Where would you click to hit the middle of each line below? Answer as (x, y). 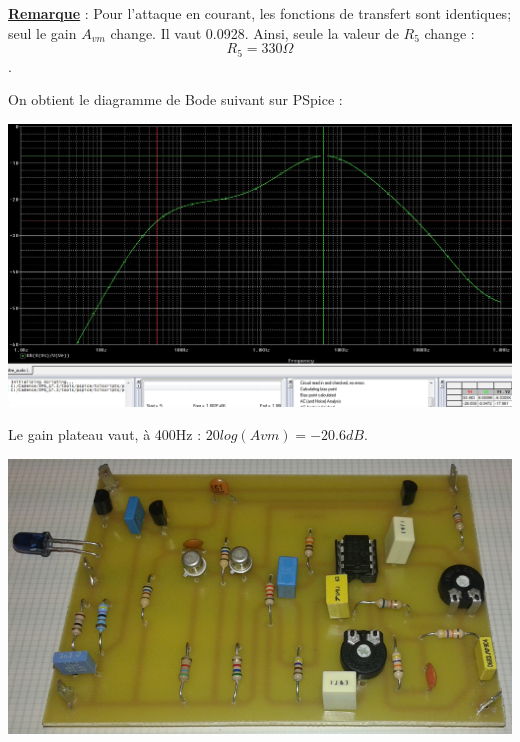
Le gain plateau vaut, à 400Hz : (105, 434)
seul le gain (42, 32)
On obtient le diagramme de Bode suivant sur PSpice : (175, 99)
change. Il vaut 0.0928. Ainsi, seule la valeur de (254, 32)
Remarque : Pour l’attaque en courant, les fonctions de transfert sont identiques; (260, 13)
